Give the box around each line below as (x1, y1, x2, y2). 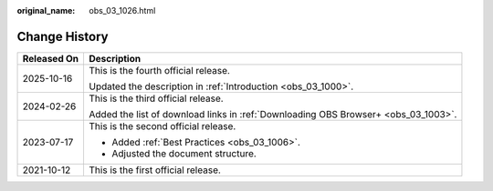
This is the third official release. (89, 92, 224, 105)
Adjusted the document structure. (111, 146, 257, 159)
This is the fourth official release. (89, 64, 230, 76)
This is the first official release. (89, 164, 221, 176)
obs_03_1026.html (89, 5, 156, 15)
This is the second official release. (89, 119, 236, 132)
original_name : (16, 5, 76, 15)
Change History (16, 28, 109, 45)
